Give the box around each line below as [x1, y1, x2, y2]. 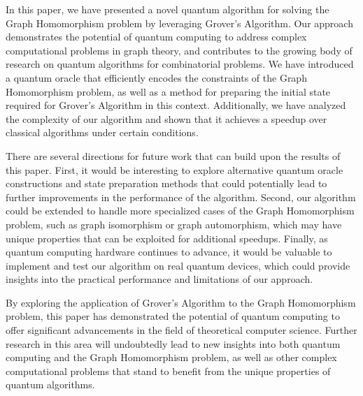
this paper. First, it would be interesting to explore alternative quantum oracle [6, 162, 343, 177]
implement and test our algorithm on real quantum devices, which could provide [6, 258, 350, 272]
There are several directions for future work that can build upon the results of [6, 148, 341, 163]
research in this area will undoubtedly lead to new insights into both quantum [6, 336, 341, 351]
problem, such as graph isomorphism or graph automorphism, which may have [6, 217, 342, 231]
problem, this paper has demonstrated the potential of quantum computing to [6, 309, 340, 323]
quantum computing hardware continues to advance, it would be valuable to [6, 244, 332, 259]
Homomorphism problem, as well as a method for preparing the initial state [6, 84, 331, 98]
